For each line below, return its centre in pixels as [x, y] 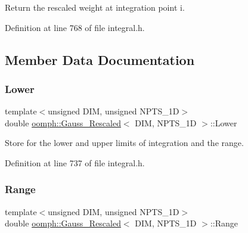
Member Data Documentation [100, 59]
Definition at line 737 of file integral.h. [75, 162]
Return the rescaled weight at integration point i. [95, 7]
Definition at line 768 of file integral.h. [75, 27]
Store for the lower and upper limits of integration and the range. [124, 143]
